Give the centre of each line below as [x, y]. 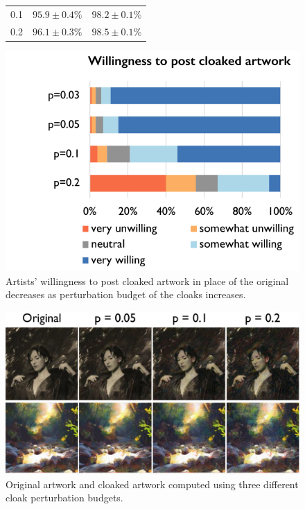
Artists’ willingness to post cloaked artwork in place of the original [147, 281]
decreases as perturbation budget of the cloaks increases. [126, 294]
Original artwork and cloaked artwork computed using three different [152, 484]
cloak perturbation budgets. [64, 498]
